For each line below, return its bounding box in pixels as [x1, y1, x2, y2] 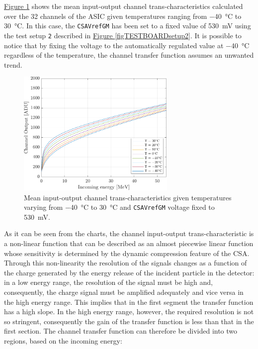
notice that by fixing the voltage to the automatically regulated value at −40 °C [4, 40, 250, 50]
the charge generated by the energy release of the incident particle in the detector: [4, 267, 255, 277]
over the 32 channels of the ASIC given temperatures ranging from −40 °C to [4, 10, 242, 21]
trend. [4, 59, 22, 70]
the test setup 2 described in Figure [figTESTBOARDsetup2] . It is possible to [4, 30, 242, 40]
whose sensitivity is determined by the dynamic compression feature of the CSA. [4, 248, 250, 258]
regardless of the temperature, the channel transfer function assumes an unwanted [4, 50, 254, 60]
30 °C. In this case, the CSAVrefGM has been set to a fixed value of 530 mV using [4, 20, 251, 31]
